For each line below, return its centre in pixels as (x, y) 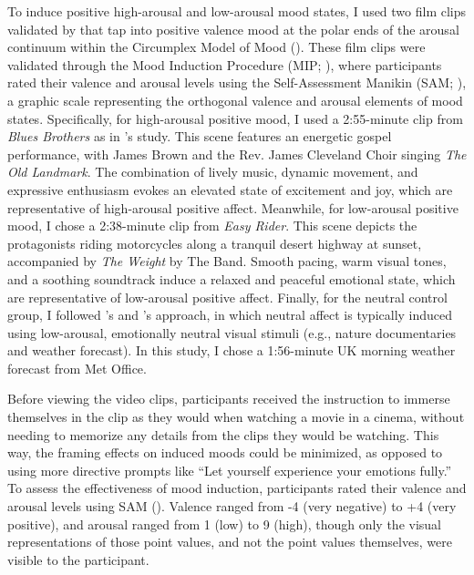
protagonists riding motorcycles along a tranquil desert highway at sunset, (215, 243)
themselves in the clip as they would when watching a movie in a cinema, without (236, 417)
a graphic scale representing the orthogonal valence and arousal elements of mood (235, 100)
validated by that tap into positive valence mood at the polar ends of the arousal (233, 29)
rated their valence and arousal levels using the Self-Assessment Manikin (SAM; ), (237, 82)
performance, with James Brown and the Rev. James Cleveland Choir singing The (237, 154)
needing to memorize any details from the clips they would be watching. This (223, 434)
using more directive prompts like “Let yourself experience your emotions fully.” (230, 470)
